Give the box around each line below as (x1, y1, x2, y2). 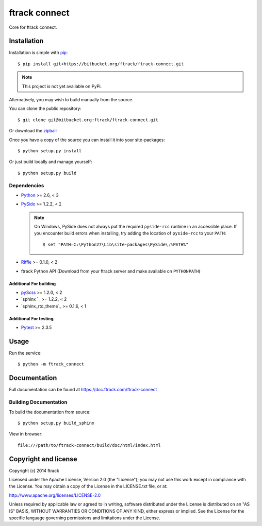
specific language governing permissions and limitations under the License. (9, 515, 160, 521)
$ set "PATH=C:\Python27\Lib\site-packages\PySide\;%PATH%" (43, 241, 189, 247)
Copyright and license (9, 455, 78, 463)
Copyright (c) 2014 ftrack (9, 468, 59, 473)
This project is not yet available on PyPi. (22, 83, 102, 89)
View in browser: (9, 431, 43, 437)
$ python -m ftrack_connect (17, 362, 84, 367)
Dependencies (9, 182, 45, 189)
